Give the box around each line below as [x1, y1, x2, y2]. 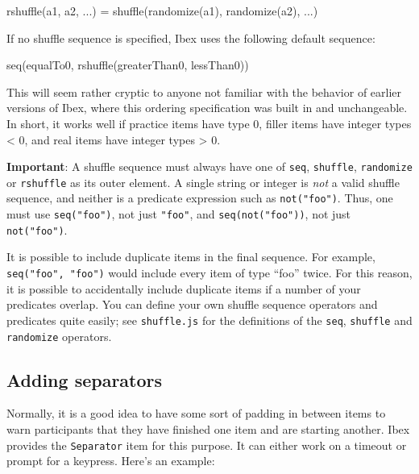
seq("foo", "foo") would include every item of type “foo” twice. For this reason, [6, 264, 413, 281]
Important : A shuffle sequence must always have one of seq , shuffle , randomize [6, 158, 413, 175]
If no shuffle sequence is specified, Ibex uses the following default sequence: [6, 29, 375, 46]
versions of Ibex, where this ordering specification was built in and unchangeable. [6, 99, 408, 116]
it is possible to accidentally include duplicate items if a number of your [6, 280, 361, 297]
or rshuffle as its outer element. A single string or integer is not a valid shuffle [6, 173, 400, 190]
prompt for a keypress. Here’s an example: [6, 452, 215, 469]
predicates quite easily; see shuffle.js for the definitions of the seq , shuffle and [6, 311, 413, 328]
